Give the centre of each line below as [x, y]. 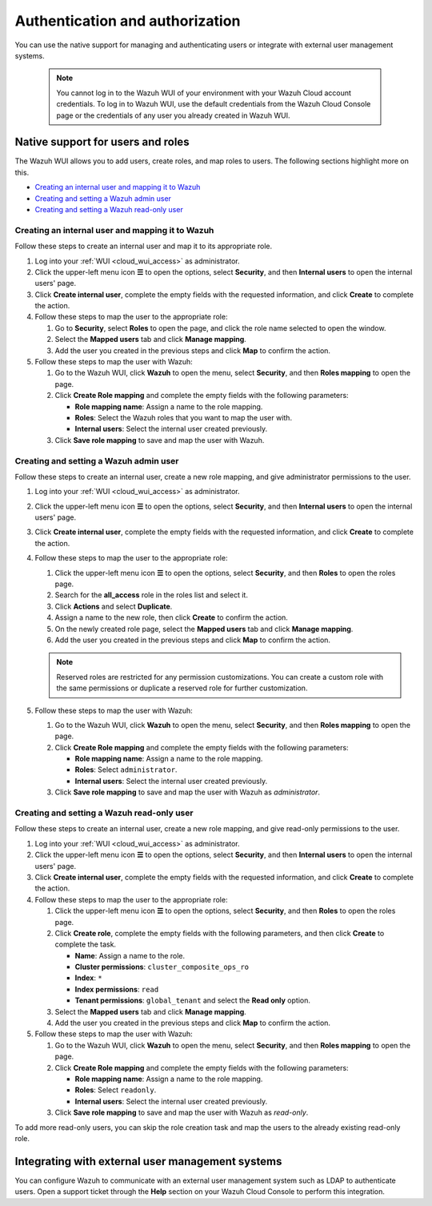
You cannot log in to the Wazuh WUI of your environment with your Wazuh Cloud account [204, 93]
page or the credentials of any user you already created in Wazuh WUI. [174, 115]
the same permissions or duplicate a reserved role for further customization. [182, 688]
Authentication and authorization [128, 21]
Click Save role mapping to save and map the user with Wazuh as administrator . [187, 792]
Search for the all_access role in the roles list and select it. [151, 595]
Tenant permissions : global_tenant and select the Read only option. [193, 1000]
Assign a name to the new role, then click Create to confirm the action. [171, 617]
